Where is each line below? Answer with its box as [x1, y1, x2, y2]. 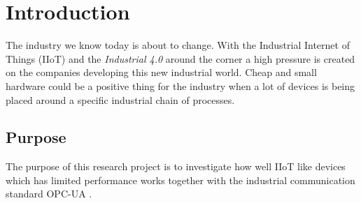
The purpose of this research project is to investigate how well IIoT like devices [6, 159, 346, 174]
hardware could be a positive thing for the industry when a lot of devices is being [6, 78, 355, 93]
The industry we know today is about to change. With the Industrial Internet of [6, 38, 350, 52]
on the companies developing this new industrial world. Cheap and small [6, 65, 317, 80]
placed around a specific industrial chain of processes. [6, 92, 235, 107]
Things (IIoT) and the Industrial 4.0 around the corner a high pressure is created [6, 51, 355, 66]
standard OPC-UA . [6, 186, 92, 201]
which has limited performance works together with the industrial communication [6, 172, 355, 187]
